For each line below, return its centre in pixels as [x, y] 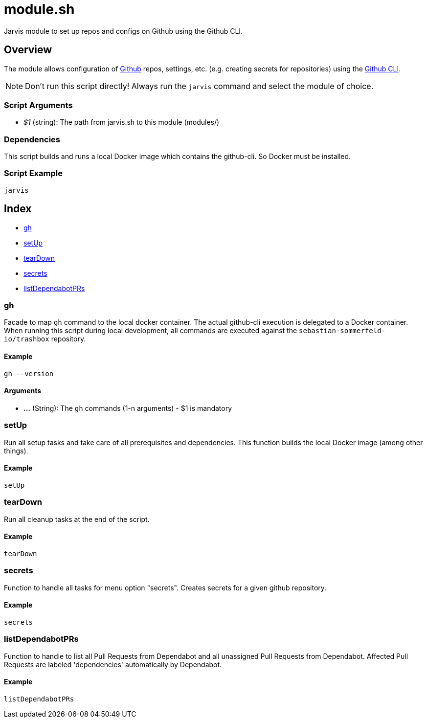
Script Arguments [38, 105]
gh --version [29, 373]
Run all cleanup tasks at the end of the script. [77, 519]
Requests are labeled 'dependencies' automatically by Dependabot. [113, 664]
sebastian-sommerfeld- [342, 331]
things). [16, 451]
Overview [28, 50]
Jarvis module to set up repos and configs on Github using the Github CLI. [124, 31]
